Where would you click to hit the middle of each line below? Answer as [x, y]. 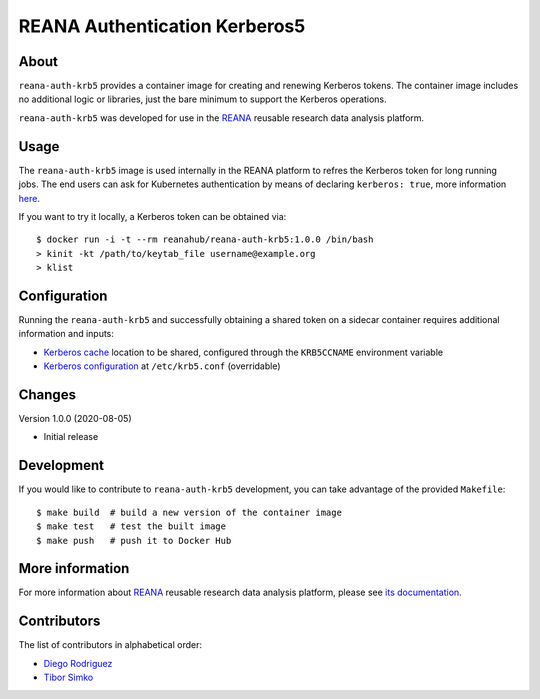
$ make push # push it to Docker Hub [134, 540]
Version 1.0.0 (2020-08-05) [75, 419]
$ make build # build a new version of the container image [189, 512]
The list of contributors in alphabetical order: [110, 645]
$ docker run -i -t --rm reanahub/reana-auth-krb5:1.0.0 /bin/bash [205, 239]
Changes [47, 394]
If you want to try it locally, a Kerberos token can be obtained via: [152, 216]
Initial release [71, 437]
